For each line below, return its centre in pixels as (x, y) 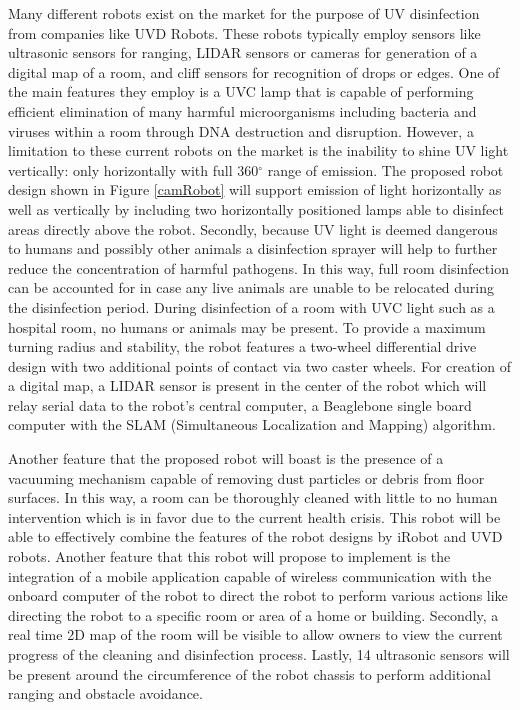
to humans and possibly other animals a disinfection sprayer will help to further (253, 248)
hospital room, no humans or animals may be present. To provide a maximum (247, 326)
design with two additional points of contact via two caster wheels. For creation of (260, 365)
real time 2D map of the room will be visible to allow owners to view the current (255, 634)
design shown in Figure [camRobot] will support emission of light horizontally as (255, 189)
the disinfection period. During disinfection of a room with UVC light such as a (251, 306)
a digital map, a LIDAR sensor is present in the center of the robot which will (247, 385)
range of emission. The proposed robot (385, 169)
